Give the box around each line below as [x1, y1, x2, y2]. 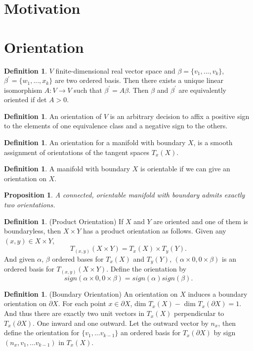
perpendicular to [174, 308, 224, 318]
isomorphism [4, 84, 42, 95]
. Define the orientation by [106, 264, 187, 274]
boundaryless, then [4, 226, 61, 236]
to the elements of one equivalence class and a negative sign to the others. [4, 120, 228, 131]
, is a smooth [193, 137, 233, 148]
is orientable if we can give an [140, 163, 230, 174]
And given [4, 253, 35, 264]
